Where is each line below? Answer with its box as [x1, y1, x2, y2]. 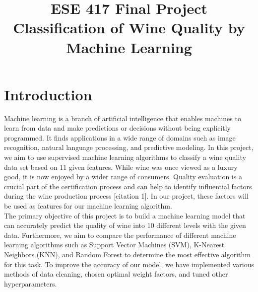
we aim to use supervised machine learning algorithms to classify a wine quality [4, 152, 246, 162]
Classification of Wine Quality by [13, 17, 245, 38]
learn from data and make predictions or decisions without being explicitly [4, 123, 231, 133]
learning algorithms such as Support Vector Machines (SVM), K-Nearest [4, 239, 225, 250]
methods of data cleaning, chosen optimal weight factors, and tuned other [4, 269, 228, 279]
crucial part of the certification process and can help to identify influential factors [4, 181, 252, 191]
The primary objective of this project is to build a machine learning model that [4, 210, 246, 220]
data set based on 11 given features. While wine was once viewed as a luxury [4, 161, 238, 172]
